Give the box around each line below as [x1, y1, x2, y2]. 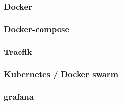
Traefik [4, 45, 32, 57]
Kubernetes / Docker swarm [4, 68, 119, 80]
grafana [4, 90, 34, 103]
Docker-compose [4, 23, 70, 35]
